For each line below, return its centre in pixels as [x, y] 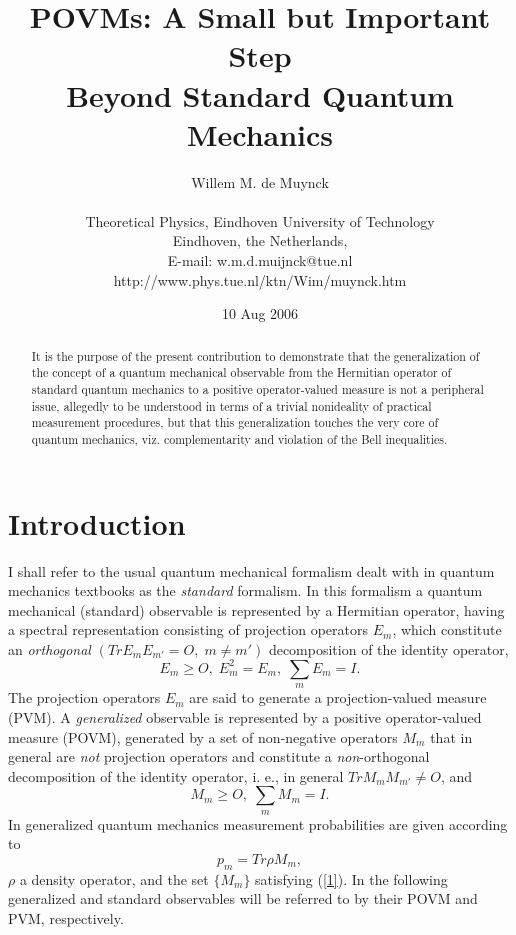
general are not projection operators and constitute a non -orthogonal [219, 756]
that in [451, 736]
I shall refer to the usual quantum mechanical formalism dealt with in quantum [251, 570]
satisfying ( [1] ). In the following [351, 878]
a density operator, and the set [114, 878]
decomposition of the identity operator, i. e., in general [176, 775]
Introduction [97, 522]
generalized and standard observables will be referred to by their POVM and [243, 898]
